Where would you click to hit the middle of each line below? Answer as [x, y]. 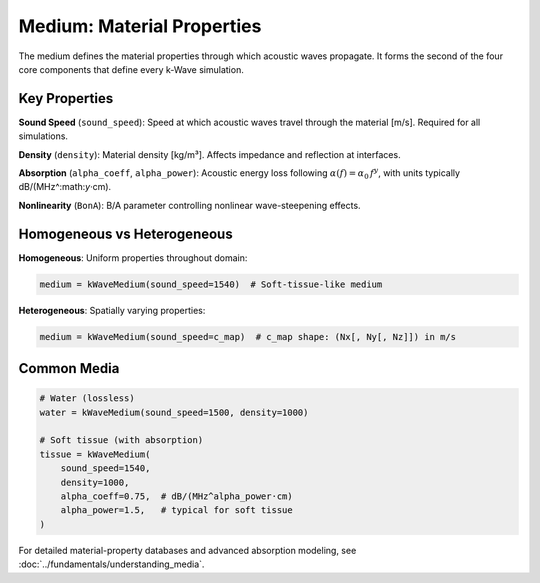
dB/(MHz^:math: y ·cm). [65, 187]
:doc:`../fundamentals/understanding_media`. [111, 564]
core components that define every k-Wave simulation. [131, 69]
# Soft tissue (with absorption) [121, 440]
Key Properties [66, 98]
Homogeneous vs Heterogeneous [126, 233]
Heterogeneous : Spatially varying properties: [112, 310]
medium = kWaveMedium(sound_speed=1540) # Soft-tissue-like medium [211, 284]
